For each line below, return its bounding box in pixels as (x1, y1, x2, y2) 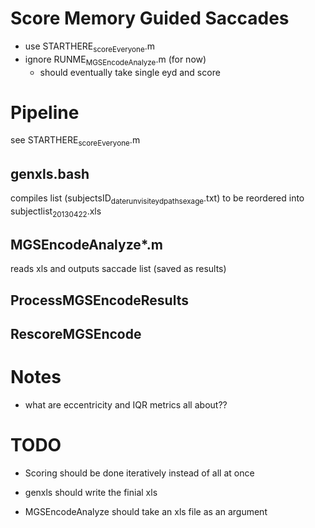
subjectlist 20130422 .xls (10, 205, 102, 219)
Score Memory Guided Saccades (10, 7, 290, 30)
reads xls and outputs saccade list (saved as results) (10, 263, 227, 275)
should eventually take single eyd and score (39, 66, 221, 78)
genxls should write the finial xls (24, 487, 158, 499)
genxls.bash (10, 165, 90, 182)
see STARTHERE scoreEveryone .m (10, 134, 141, 149)
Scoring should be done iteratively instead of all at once (24, 467, 255, 479)
